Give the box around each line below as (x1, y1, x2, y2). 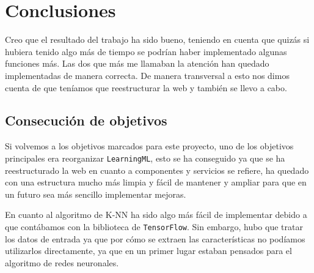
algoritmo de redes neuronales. (5, 256, 119, 269)
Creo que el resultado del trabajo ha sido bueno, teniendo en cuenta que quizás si (5, 33, 310, 46)
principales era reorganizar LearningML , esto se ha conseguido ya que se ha (5, 151, 285, 164)
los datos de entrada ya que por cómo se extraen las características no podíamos (5, 232, 305, 245)
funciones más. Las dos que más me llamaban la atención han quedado (5, 57, 269, 70)
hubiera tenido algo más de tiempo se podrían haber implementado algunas (5, 45, 287, 58)
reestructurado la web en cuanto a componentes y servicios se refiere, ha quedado (5, 163, 309, 176)
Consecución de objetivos (5, 111, 167, 130)
